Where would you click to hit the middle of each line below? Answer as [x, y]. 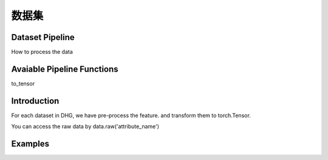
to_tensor [23, 83]
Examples [30, 144]
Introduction [35, 101]
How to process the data [42, 52]
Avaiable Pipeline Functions [65, 69]
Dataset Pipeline [43, 37]
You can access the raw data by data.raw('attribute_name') [85, 127]
